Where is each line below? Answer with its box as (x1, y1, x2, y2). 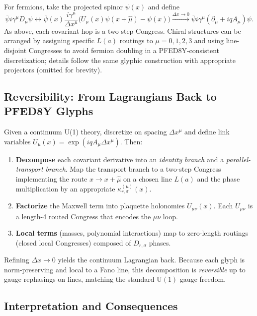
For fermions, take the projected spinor (4, 1, 123, 11)
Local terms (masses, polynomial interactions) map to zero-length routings (15, 228, 249, 238)
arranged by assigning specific (4, 35, 94, 46)
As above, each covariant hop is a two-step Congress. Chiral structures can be (4, 25, 241, 36)
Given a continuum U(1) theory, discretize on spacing (4, 126, 167, 137)
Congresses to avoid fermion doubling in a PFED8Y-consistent (28, 45, 220, 55)
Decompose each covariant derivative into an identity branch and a (15, 154, 224, 164)
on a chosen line (123, 174, 172, 184)
